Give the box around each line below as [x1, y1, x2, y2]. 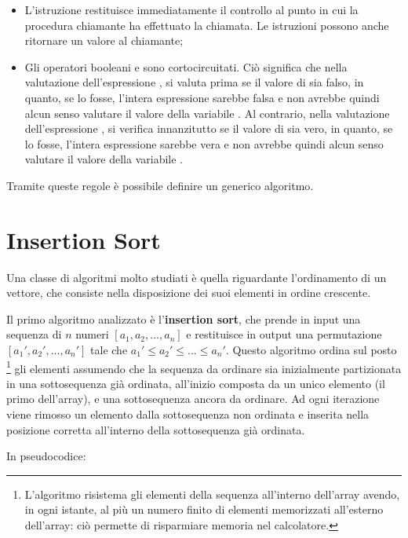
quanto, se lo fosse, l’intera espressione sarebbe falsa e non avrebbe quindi [24, 89, 380, 105]
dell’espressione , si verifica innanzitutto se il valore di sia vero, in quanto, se [24, 120, 393, 137]
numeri [75, 326, 109, 342]
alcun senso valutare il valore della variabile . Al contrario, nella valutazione [24, 104, 390, 121]
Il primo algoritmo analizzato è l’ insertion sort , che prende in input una [6, 310, 361, 327]
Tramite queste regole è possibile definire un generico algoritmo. [6, 177, 314, 193]
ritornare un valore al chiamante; [24, 32, 184, 49]
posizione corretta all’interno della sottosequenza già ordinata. [6, 421, 305, 437]
